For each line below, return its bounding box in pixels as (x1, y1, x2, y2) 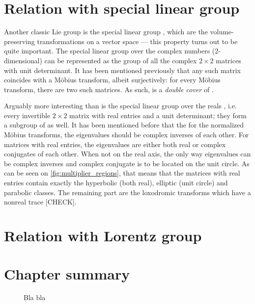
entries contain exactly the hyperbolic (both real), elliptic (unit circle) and (4, 177, 228, 188)
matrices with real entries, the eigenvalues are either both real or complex (4, 139, 226, 149)
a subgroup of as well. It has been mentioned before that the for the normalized (4, 120, 244, 130)
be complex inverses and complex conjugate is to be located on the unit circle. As (4, 158, 250, 168)
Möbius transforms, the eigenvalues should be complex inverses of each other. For (4, 129, 249, 140)
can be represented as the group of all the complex (44, 55, 197, 65)
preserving (4, 36, 35, 46)
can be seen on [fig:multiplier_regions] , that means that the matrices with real (4, 168, 240, 178)
